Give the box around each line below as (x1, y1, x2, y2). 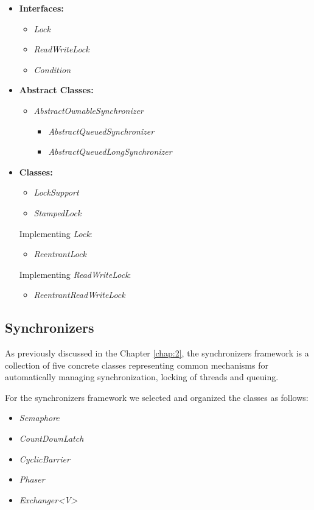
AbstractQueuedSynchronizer (48, 124, 155, 137)
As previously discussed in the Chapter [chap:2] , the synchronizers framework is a (5, 347, 309, 359)
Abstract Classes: (19, 83, 94, 96)
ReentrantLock (33, 247, 87, 260)
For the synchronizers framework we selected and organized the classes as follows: (5, 391, 309, 403)
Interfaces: (19, 2, 64, 14)
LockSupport (33, 186, 79, 199)
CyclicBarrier (19, 452, 70, 465)
